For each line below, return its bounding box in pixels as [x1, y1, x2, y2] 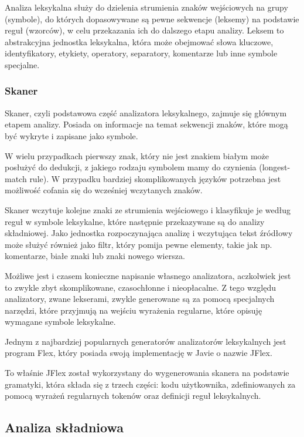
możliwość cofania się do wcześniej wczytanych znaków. [5, 184, 203, 196]
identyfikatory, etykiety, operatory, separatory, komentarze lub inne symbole [5, 47, 278, 59]
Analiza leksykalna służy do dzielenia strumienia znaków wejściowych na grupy [5, 1, 288, 13]
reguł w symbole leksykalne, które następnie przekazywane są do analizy [5, 215, 265, 227]
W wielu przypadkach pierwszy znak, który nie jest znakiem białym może [5, 149, 269, 162]
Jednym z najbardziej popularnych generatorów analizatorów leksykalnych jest [5, 335, 286, 347]
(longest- [259, 161, 291, 173]
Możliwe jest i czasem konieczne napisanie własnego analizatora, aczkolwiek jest [5, 269, 291, 281]
